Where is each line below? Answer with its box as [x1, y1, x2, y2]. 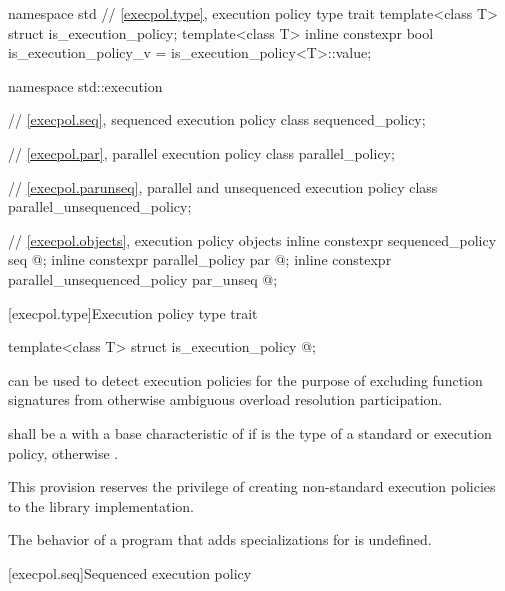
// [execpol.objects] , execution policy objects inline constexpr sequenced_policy [8, 229, 497, 250]
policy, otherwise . [8, 442, 119, 463]
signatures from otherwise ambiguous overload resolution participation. [8, 389, 443, 410]
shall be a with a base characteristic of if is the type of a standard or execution [8, 422, 492, 443]
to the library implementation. [8, 495, 194, 516]
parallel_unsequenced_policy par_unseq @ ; [8, 268, 278, 289]
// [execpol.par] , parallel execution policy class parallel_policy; [8, 142, 395, 163]
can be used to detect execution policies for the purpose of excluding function [8, 369, 483, 390]
